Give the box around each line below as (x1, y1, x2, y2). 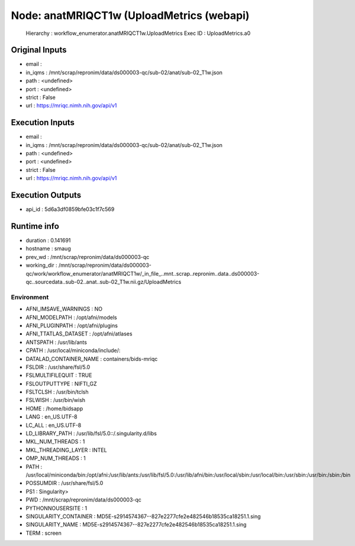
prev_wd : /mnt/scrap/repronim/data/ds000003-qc (25, 253, 150, 260)
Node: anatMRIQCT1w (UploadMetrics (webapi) (11, 9, 250, 22)
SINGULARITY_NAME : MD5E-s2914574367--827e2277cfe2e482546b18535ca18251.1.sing (25, 521, 247, 528)
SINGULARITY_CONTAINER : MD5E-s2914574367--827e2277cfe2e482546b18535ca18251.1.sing (25, 513, 261, 520)
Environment (11, 293, 49, 301)
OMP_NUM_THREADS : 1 (25, 455, 86, 462)
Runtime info (11, 221, 59, 231)
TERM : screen (25, 529, 62, 537)
